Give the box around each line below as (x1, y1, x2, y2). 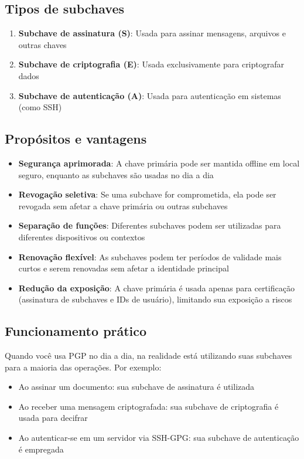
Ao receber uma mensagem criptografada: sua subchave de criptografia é (18, 400, 279, 412)
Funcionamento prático (5, 322, 147, 340)
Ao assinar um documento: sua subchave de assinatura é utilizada (18, 380, 255, 393)
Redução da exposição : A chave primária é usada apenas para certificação (18, 281, 295, 294)
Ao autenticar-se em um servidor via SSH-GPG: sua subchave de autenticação (18, 431, 299, 444)
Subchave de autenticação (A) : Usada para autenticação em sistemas (18, 89, 281, 101)
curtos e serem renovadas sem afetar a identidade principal (18, 262, 229, 274)
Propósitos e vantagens (5, 130, 147, 148)
